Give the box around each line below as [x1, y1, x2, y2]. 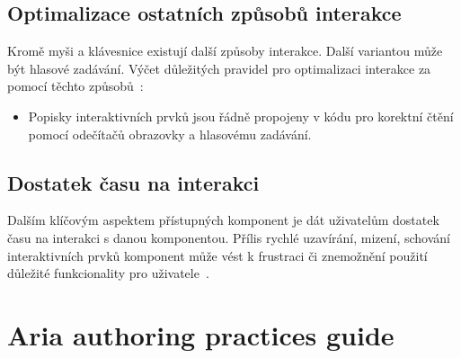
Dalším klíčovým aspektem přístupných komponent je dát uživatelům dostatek [7, 210, 439, 229]
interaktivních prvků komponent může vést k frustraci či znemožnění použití [7, 246, 428, 264]
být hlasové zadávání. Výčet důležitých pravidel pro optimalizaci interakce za [7, 58, 431, 77]
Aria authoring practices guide [7, 316, 395, 353]
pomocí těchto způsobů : [7, 76, 144, 95]
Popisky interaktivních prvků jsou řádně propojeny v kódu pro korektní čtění [28, 106, 454, 125]
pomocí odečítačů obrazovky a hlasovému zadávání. [28, 124, 312, 143]
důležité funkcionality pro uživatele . [7, 264, 209, 282]
